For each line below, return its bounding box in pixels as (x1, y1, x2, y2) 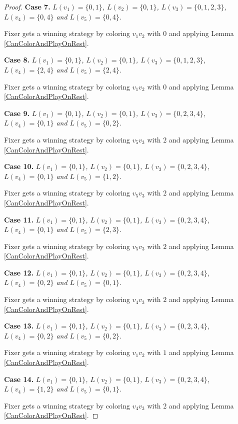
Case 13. (4, 320, 34, 331)
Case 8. (4, 54, 30, 65)
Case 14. (4, 373, 34, 384)
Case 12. (4, 267, 34, 277)
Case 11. (4, 214, 34, 224)
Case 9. (4, 107, 30, 118)
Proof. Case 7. (4, 1, 50, 11)
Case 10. (4, 161, 34, 171)
